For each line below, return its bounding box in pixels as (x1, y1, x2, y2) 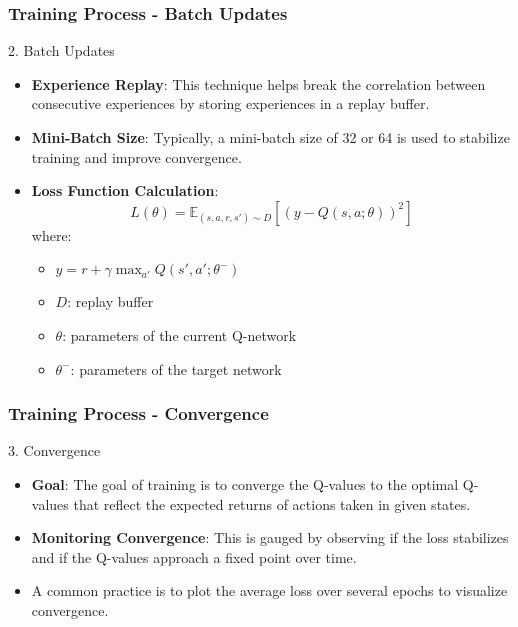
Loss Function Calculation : (31, 180, 219, 201)
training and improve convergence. (31, 146, 242, 167)
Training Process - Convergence (8, 401, 269, 426)
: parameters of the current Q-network (62, 324, 297, 345)
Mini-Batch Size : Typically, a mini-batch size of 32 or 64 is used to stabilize (31, 127, 510, 147)
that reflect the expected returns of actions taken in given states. (73, 493, 471, 514)
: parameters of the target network (70, 358, 282, 379)
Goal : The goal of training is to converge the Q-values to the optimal (31, 473, 459, 494)
